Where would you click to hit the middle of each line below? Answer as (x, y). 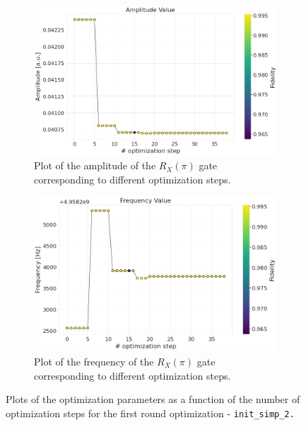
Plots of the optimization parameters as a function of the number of (153, 399)
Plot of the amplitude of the (95, 165)
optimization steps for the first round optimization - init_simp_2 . (150, 413)
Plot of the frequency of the (94, 361)
